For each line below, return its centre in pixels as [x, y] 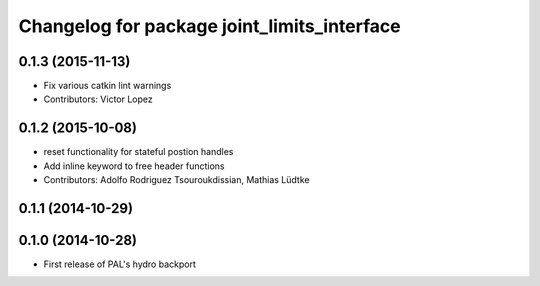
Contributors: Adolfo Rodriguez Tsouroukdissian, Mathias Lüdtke [176, 180]
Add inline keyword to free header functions [134, 166]
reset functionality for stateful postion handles [138, 152]
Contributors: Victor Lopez [98, 99]
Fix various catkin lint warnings [107, 86]
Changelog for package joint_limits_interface [209, 26]
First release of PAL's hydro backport [120, 264]
